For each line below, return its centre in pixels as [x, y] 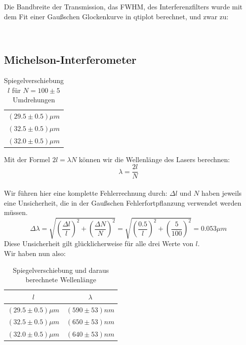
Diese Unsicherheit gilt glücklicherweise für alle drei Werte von [99, 243]
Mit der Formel [27, 159]
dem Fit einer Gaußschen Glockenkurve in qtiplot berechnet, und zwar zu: [116, 16]
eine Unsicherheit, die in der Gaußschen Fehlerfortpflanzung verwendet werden [123, 202]
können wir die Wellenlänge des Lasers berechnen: [154, 159]
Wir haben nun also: [35, 253]
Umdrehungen [34, 100]
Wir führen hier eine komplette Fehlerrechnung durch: [86, 193]
